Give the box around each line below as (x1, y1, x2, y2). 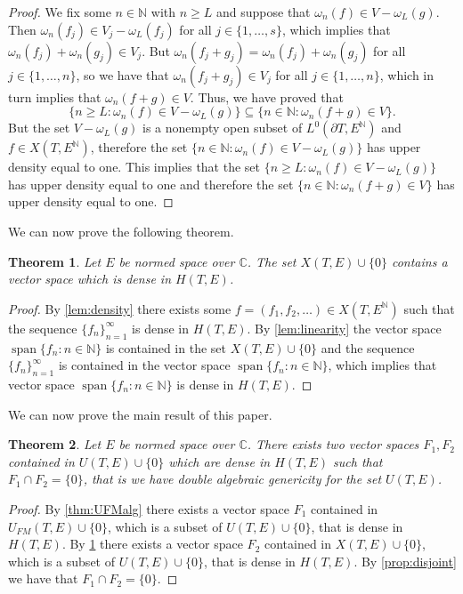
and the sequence (321, 338, 415, 357)
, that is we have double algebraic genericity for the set (83, 470, 382, 488)
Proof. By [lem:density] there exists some (8, 299, 231, 317)
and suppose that (216, 3, 311, 20)
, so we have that (76, 65, 169, 84)
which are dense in (168, 452, 271, 470)
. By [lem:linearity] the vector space (247, 318, 442, 337)
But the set (8, 118, 70, 137)
